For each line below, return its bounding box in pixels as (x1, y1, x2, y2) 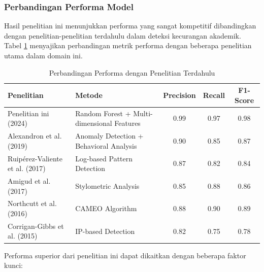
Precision (163, 89, 196, 100)
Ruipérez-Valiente (8, 153, 62, 163)
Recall (203, 89, 225, 100)
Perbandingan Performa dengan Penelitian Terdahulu (49, 67, 215, 78)
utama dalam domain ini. (4, 50, 83, 60)
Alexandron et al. (8, 130, 62, 141)
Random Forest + (75, 108, 131, 118)
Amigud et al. (8, 175, 51, 186)
